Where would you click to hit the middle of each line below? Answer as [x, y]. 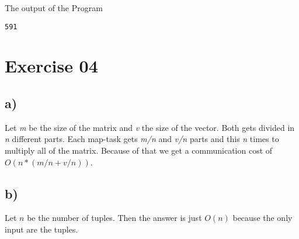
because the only [263, 218]
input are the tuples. [41, 229]
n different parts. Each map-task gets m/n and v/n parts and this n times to [142, 139]
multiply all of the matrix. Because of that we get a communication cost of [139, 150]
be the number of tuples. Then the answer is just [114, 218]
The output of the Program [54, 8]
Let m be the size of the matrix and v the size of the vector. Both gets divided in [150, 127]
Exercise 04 [51, 66]
